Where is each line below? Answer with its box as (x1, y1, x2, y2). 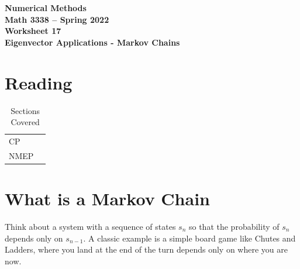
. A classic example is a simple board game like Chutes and (83, 232, 296, 244)
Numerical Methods (5, 2, 87, 13)
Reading (5, 70, 73, 94)
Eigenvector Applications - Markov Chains (5, 36, 180, 48)
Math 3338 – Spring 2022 (5, 13, 109, 25)
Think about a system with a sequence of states (5, 220, 176, 232)
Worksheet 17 (5, 25, 61, 37)
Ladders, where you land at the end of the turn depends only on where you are (5, 243, 288, 256)
